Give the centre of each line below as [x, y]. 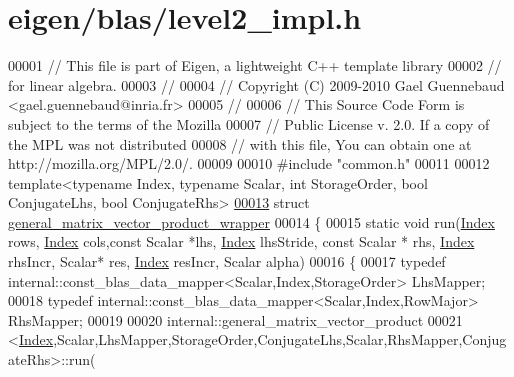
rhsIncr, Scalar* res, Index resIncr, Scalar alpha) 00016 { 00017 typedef [227, 261]
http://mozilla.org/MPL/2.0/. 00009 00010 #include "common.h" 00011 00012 [249, 163]
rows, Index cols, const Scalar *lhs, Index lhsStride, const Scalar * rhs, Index [241, 241]
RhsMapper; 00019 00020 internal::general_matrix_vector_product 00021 [235, 319]
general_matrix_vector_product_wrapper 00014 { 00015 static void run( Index [251, 221]
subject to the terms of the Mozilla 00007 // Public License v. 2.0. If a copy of [249, 123]
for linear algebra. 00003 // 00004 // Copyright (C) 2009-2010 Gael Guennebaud [256, 84]
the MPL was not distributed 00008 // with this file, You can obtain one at [240, 143]
